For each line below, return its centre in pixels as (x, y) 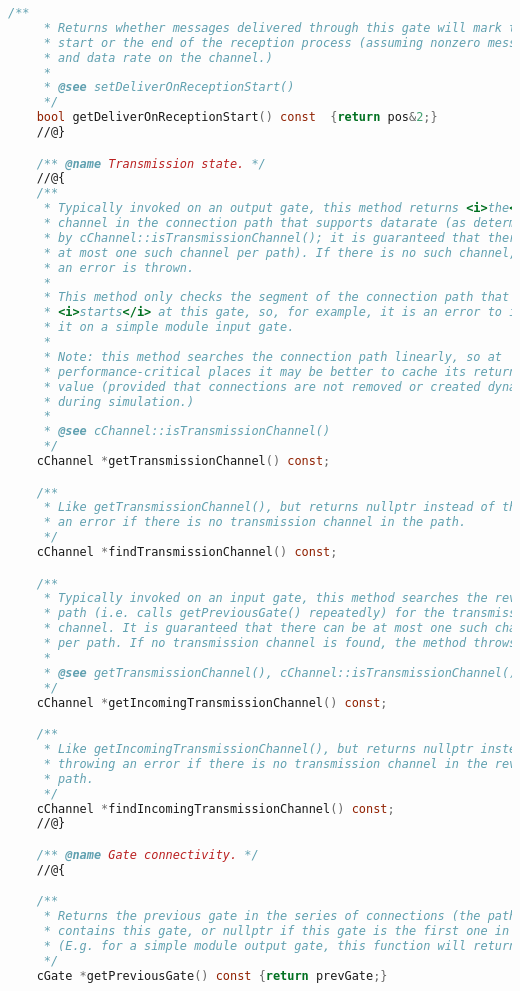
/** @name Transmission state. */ (151, 163)
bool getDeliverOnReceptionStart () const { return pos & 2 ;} (237, 117)
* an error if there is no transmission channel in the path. (255, 522)
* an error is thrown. (119, 267)
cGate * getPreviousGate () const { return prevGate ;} (212, 975)
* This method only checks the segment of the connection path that (276, 297)
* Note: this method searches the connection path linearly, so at (272, 356)
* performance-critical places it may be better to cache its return (280, 371)
